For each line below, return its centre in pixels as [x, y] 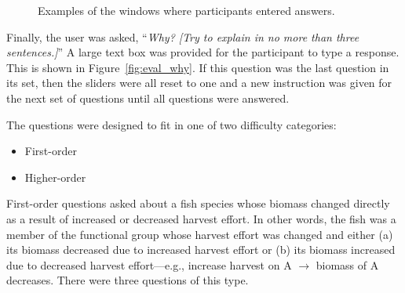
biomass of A [347, 264]
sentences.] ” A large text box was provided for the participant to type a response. [203, 52]
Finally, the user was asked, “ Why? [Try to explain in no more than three [183, 36]
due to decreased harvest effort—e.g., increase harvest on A [149, 264]
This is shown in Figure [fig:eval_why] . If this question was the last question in [198, 67]
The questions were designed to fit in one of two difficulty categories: [171, 124]
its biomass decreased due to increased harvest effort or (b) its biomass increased [201, 250]
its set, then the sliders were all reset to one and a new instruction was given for [199, 83]
